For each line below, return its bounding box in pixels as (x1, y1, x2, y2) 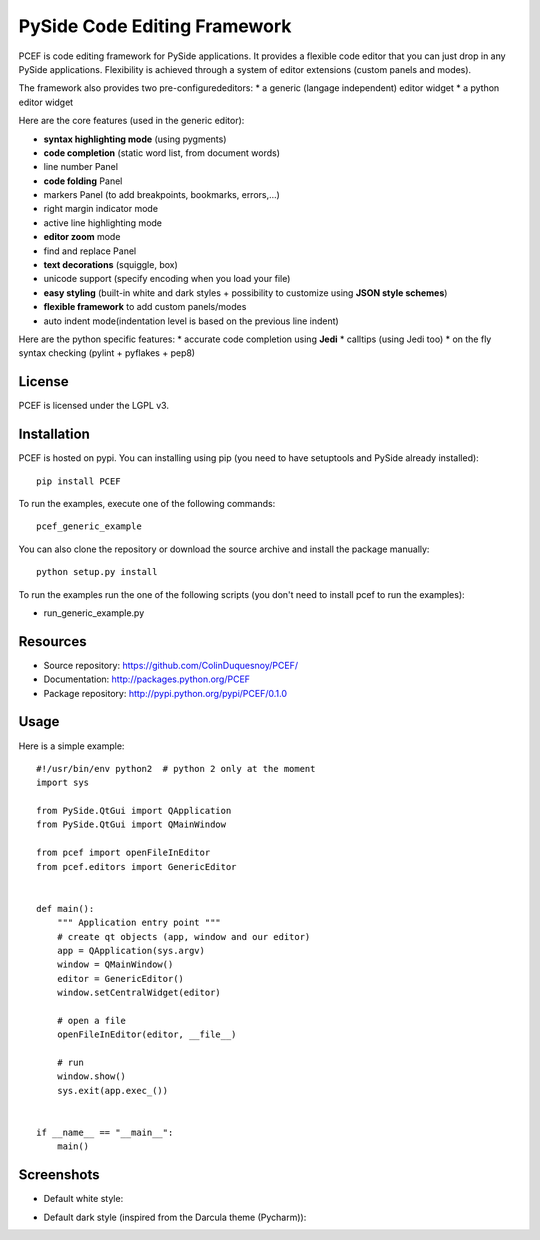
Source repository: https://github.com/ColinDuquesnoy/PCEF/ (43, 659, 299, 671)
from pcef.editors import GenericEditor (36, 861, 237, 872)
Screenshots (18, 1166, 100, 1184)
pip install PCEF (36, 475, 121, 487)
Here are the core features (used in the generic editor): (18, 115, 245, 127)
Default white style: (43, 1193, 124, 1205)
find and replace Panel (43, 245, 137, 257)
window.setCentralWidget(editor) (56, 987, 222, 999)
